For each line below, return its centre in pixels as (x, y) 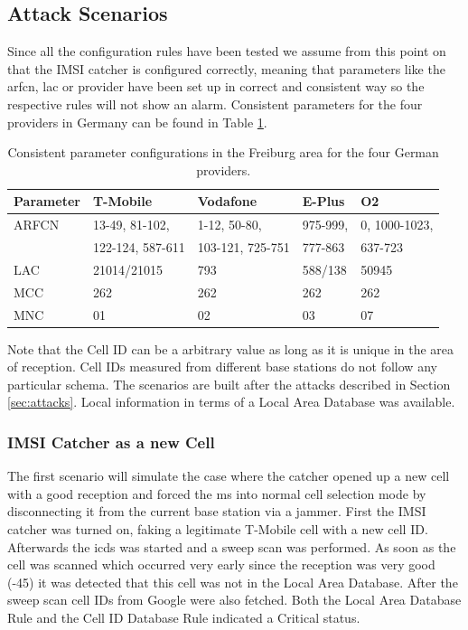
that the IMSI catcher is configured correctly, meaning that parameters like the (226, 68)
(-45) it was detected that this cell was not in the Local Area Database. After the (233, 582)
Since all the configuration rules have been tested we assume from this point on (227, 51)
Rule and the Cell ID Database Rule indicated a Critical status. (184, 618)
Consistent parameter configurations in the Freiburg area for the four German (223, 152)
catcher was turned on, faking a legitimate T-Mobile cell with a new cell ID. (218, 529)
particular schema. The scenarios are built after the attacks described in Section (229, 384)
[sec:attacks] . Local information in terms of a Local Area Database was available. (231, 402)
